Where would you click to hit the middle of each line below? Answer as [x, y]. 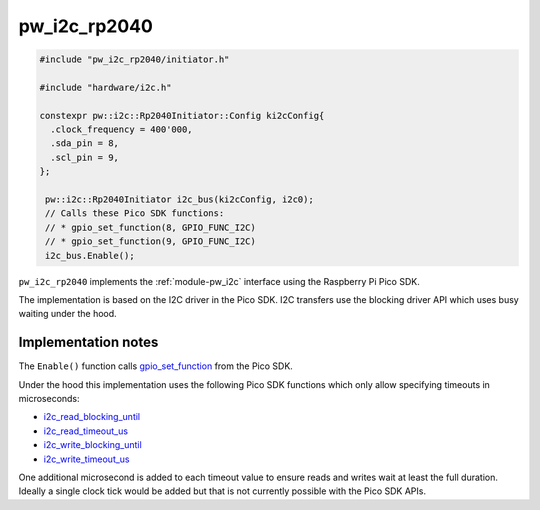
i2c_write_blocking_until [92, 445]
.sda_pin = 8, [85, 143]
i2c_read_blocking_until [91, 417]
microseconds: [49, 399]
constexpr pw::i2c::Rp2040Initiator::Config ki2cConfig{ [182, 115]
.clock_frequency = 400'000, [122, 129]
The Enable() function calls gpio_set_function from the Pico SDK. [156, 366]
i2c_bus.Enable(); [90, 255]
